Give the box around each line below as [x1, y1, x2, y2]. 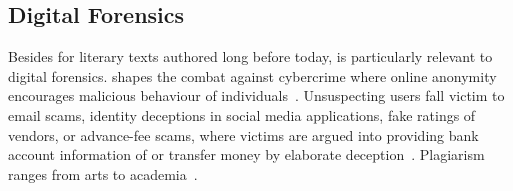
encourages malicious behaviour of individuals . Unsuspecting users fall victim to [8, 85, 505, 106]
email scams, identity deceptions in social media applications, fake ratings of [8, 104, 476, 125]
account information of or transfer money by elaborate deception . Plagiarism [8, 144, 485, 165]
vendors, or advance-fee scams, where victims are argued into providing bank [8, 124, 479, 145]
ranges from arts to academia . [8, 163, 198, 184]
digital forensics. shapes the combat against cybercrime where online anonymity [8, 65, 497, 86]
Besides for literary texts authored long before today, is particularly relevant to [8, 46, 493, 67]
